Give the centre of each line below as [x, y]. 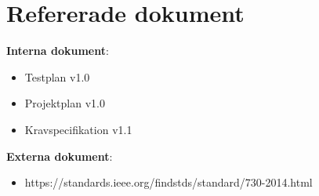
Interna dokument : [58, 51]
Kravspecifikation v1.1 [78, 129]
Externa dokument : [60, 156]
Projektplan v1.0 [65, 103]
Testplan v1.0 [57, 76]
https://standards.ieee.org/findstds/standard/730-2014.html [169, 182]
